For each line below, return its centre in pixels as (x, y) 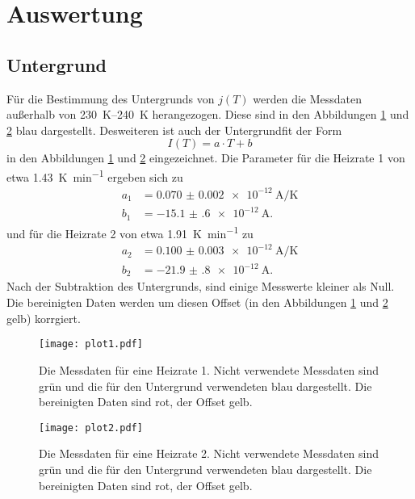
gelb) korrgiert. (44, 318)
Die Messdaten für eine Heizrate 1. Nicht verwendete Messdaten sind (209, 369)
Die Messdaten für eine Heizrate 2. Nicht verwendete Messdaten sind (209, 453)
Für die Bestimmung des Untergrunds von (111, 98)
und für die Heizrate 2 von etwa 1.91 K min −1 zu (130, 232)
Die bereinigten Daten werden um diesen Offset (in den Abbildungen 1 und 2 (197, 302)
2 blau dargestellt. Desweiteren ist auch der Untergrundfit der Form (174, 130)
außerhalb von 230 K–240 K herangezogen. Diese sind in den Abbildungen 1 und (208, 114)
